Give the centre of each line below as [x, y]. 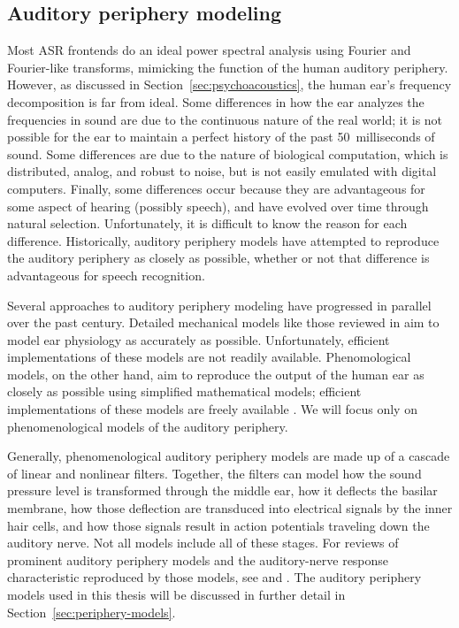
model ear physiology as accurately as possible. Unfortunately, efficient [199, 339]
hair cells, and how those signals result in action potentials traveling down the [218, 525]
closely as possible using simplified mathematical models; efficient [184, 391]
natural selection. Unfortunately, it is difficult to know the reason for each [207, 223]
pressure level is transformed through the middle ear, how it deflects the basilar [222, 490]
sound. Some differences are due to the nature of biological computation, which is [228, 153]
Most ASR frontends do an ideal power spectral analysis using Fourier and [209, 50]
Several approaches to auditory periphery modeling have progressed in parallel [219, 305]
